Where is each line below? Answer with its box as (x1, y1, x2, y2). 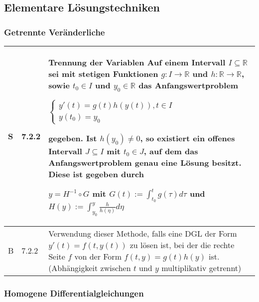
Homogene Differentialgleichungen (4, 287, 144, 299)
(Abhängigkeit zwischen (48, 262, 131, 274)
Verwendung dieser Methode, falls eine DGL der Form (48, 227, 237, 239)
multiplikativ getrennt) (161, 262, 242, 274)
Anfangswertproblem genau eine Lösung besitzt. (48, 157, 242, 169)
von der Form (74, 250, 122, 262)
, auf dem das (143, 145, 198, 157)
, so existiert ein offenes (140, 132, 235, 144)
